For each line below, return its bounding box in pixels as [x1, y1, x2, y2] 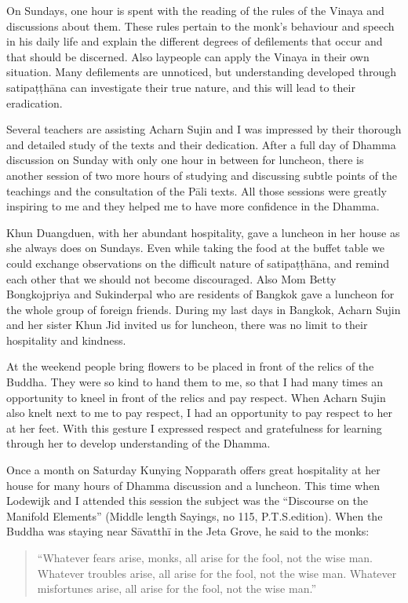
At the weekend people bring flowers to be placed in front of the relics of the [6, 358, 374, 375]
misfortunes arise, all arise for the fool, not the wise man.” [37, 580, 316, 597]
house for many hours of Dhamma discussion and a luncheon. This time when [6, 477, 380, 493]
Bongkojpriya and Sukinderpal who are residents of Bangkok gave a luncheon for [6, 286, 395, 302]
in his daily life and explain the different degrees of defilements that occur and [6, 33, 383, 49]
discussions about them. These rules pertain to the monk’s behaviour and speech [6, 17, 395, 34]
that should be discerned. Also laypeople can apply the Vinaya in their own [6, 48, 370, 64]
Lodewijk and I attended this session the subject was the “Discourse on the [6, 492, 369, 509]
